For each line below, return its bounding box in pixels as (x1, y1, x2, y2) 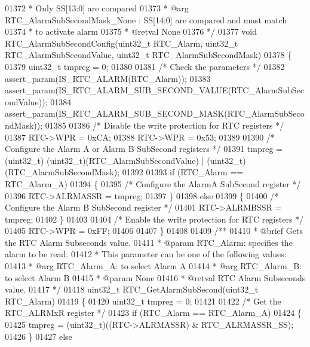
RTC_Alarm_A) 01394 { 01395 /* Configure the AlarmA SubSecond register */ (5, 177, 301, 190)
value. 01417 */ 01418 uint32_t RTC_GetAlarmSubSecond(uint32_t (5, 283, 259, 296)
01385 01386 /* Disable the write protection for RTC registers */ (45, 118, 284, 131)
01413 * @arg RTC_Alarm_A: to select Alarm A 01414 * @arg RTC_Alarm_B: (5, 260, 302, 272)
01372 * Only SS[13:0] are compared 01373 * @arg (5, 2, 189, 14)
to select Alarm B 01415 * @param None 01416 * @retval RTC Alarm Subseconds (5, 271, 306, 284)
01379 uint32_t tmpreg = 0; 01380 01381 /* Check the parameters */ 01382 (5, 60, 285, 72)
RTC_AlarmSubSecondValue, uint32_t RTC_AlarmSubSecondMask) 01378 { (5, 48, 292, 61)
